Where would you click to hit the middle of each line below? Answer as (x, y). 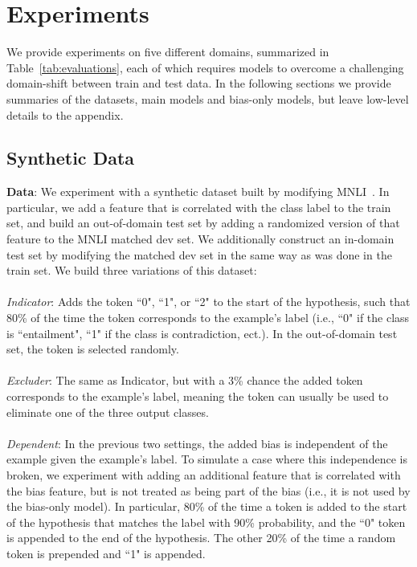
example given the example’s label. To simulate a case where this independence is (207, 459)
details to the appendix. (65, 114)
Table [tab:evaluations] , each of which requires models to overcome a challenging (205, 67)
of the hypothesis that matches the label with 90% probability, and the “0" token (206, 522)
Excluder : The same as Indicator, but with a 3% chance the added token (185, 380)
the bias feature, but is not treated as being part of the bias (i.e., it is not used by (208, 490)
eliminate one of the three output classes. (108, 412)
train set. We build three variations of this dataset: (132, 270)
